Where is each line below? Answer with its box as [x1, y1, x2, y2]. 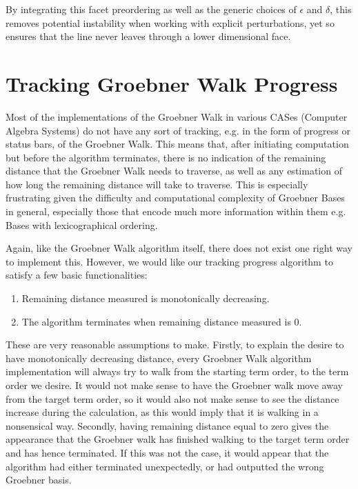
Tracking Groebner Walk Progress [6, 69, 338, 97]
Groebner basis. [6, 472, 72, 487]
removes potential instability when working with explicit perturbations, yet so [6, 15, 335, 30]
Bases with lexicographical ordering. [6, 217, 158, 232]
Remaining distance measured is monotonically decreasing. [21, 291, 270, 306]
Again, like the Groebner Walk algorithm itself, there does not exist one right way [6, 241, 352, 255]
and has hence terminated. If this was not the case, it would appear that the [6, 445, 329, 459]
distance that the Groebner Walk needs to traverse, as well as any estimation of [6, 163, 342, 178]
